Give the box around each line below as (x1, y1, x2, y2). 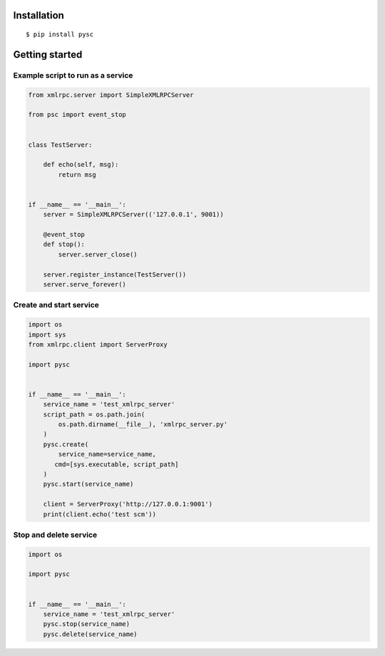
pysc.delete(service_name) (43, 630, 138, 638)
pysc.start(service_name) (43, 480, 134, 488)
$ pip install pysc (26, 31, 94, 39)
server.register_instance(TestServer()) (43, 270, 187, 278)
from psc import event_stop (28, 111, 126, 119)
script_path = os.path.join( (43, 410, 145, 419)
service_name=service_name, (58, 450, 157, 458)
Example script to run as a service (13, 70, 133, 80)
